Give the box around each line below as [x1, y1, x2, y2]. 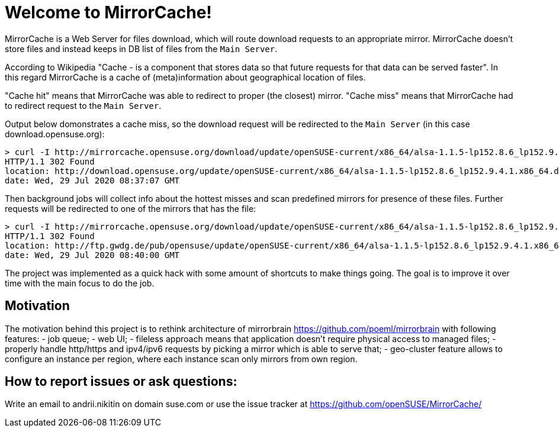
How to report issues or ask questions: [5, 374, 237, 389]
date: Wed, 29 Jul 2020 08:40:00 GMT [5, 250, 180, 260]
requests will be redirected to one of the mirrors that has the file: [5, 203, 256, 214]
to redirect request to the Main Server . [5, 100, 162, 111]
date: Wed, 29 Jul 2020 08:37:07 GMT [5, 175, 180, 185]
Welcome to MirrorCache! [5, 2, 212, 22]
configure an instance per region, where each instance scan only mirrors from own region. [5, 353, 358, 364]
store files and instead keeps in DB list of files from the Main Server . [5, 43, 278, 54]
